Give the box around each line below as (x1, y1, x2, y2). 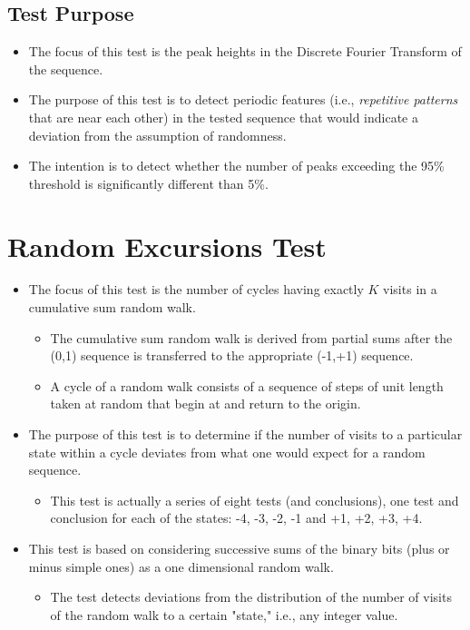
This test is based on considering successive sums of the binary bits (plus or (28, 539, 450, 558)
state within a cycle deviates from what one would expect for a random (28, 442, 426, 461)
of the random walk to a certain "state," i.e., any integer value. (50, 605, 398, 624)
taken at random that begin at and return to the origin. (50, 394, 361, 413)
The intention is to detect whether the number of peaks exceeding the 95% (28, 156, 445, 175)
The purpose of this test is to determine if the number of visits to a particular (28, 425, 463, 444)
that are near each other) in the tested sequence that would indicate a (28, 107, 418, 126)
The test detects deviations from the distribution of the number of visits (50, 587, 452, 606)
